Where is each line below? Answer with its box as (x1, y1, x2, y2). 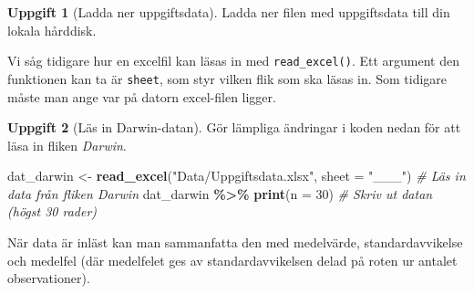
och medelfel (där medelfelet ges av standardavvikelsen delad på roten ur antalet (7, 250, 458, 269)
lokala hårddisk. (7, 20, 97, 39)
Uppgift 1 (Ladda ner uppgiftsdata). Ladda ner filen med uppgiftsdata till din (7, 3, 450, 21)
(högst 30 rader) (7, 202, 98, 221)
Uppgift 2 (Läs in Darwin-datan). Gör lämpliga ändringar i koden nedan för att (7, 118, 461, 137)
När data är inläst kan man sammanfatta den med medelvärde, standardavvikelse (7, 233, 463, 252)
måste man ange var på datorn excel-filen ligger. (7, 87, 276, 106)
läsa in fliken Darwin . (7, 135, 127, 154)
